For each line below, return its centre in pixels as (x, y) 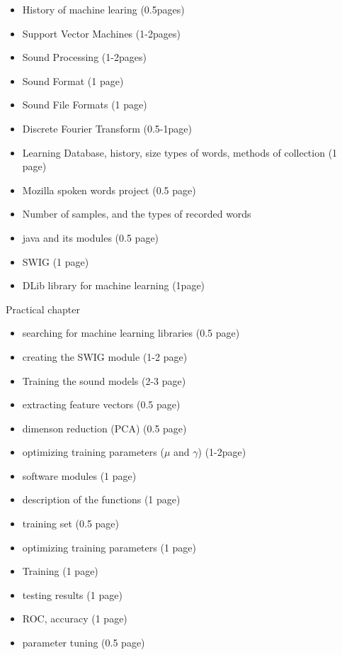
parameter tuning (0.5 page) (84, 643)
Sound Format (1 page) (73, 80)
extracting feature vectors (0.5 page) (101, 404)
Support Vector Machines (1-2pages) (101, 33)
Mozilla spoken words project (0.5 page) (109, 190)
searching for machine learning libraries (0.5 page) (131, 333)
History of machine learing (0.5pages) (103, 9)
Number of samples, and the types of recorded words (137, 214)
